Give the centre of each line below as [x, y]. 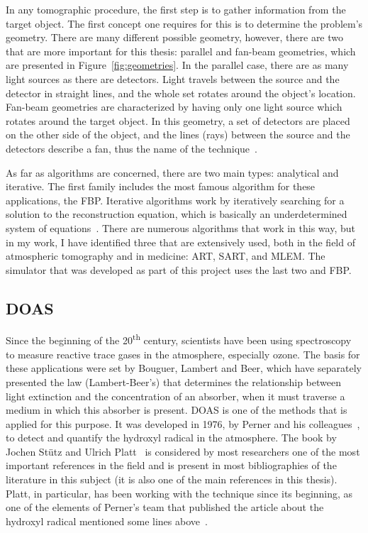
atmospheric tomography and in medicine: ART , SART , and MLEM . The [166, 256]
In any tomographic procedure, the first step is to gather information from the [176, 9]
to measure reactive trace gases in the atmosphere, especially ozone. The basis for [183, 354]
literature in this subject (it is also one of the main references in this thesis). [172, 479]
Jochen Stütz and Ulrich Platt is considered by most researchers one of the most [183, 451]
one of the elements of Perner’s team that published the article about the [165, 507]
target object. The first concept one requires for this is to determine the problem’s [184, 23]
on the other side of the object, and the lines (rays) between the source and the [178, 134]
